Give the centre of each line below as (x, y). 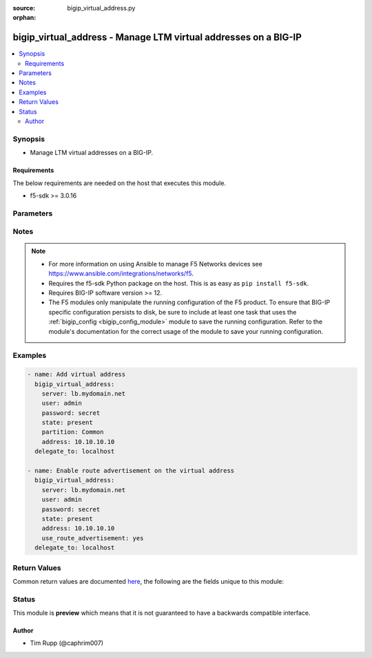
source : (24, 8)
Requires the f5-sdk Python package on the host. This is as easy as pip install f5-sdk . (179, 283)
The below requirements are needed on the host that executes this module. (120, 183)
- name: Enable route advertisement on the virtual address (131, 471)
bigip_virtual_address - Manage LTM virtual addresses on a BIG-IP (157, 38)
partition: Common (73, 432)
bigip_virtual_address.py (101, 8)
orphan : (24, 18)
